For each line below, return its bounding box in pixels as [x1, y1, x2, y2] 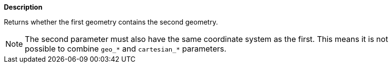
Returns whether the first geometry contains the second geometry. [4, 18, 218, 26]
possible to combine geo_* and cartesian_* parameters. [25, 44, 227, 54]
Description [4, 3, 43, 11]
